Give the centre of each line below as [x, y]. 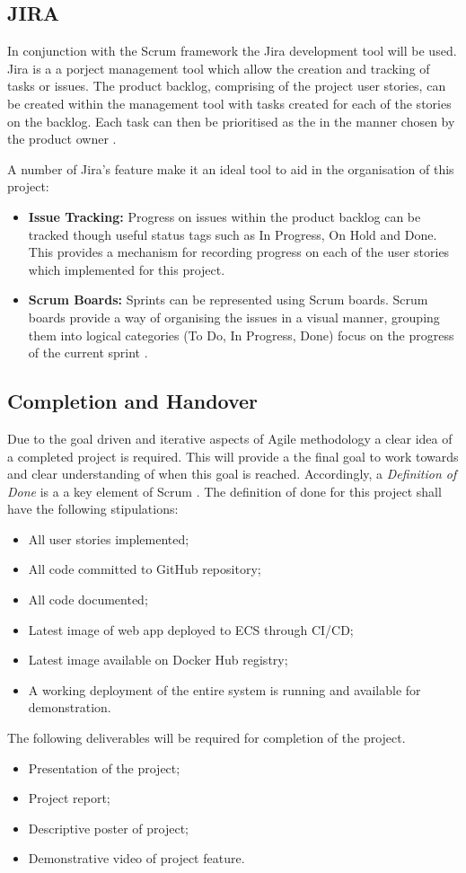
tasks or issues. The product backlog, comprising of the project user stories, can [227, 86]
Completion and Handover [133, 401]
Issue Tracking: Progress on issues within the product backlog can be [224, 216]
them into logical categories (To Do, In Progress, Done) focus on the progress [241, 335]
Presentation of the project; [104, 767]
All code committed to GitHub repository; [145, 569]
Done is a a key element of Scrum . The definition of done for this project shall [224, 491]
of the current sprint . [88, 353]
